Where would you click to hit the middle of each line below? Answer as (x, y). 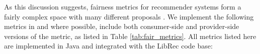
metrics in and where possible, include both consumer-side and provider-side (122, 26)
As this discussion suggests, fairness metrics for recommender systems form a (123, 6)
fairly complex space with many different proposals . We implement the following (129, 16)
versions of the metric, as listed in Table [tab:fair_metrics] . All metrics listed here (130, 36)
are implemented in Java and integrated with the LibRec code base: (108, 46)
